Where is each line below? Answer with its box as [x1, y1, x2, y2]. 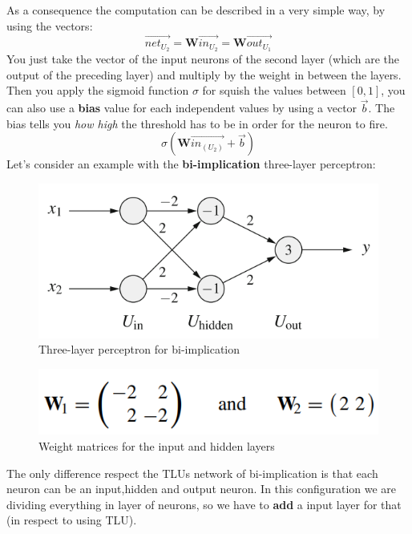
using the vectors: [6, 17, 93, 34]
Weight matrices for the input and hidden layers [38, 437, 275, 454]
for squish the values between [202, 82, 346, 99]
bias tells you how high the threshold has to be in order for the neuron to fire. [6, 115, 388, 131]
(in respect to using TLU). [6, 512, 137, 528]
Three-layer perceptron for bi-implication [38, 341, 240, 358]
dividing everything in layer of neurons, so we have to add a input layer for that [6, 496, 402, 512]
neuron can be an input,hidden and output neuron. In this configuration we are [6, 480, 397, 497]
